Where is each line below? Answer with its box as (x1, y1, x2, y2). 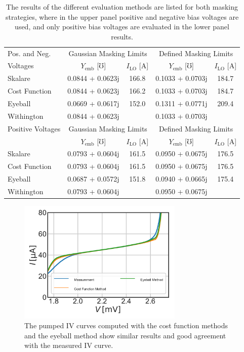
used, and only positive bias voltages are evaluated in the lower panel (15, 21, 229, 32)
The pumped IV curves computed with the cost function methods (24, 320, 228, 331)
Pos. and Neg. (8, 48, 51, 58)
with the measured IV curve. (24, 340, 113, 350)
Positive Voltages (8, 123, 61, 134)
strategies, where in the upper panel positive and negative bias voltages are (5, 11, 239, 22)
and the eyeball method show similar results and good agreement (24, 330, 226, 340)
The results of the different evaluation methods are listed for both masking (6, 2, 238, 12)
